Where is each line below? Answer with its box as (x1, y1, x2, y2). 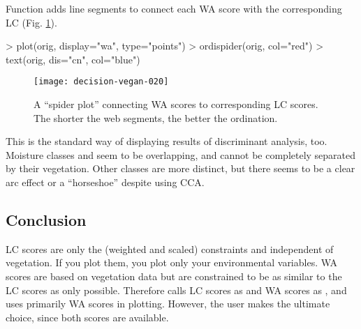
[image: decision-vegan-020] (34, 77, 169, 87)
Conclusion (6, 208, 87, 230)
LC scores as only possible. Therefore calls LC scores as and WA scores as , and (6, 282, 347, 297)
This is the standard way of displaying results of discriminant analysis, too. (6, 134, 327, 148)
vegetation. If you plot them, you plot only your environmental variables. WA (6, 255, 338, 270)
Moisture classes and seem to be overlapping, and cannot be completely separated (6, 147, 356, 162)
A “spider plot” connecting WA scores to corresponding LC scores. (34, 97, 318, 112)
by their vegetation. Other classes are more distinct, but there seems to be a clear (6, 161, 355, 176)
